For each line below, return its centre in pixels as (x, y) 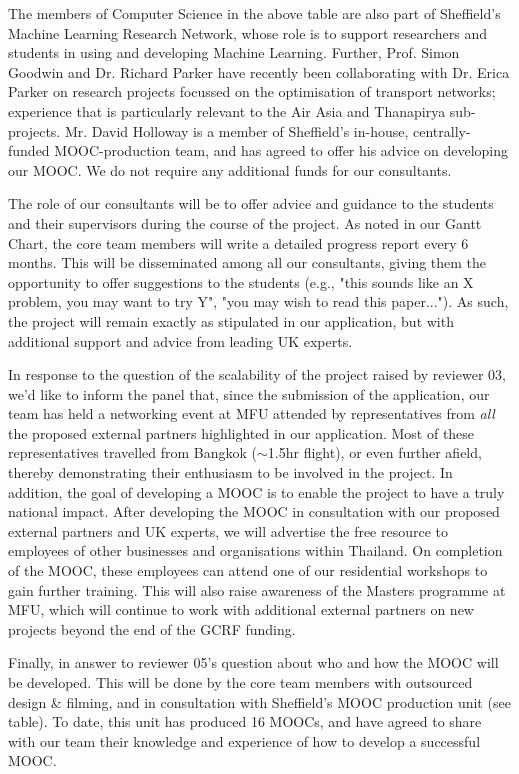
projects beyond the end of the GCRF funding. (152, 628)
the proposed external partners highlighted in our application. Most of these (241, 432)
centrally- (442, 130)
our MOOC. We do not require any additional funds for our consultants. (230, 169)
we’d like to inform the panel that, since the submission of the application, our (249, 393)
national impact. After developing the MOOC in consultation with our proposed (254, 511)
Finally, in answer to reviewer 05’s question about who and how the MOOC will (253, 662)
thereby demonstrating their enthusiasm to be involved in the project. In (230, 472)
